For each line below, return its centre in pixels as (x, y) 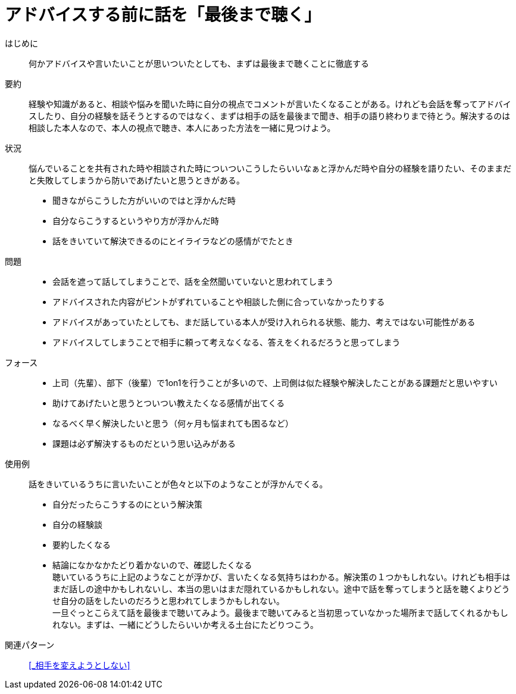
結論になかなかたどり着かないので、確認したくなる (152, 565)
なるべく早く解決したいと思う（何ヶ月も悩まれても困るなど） (173, 423)
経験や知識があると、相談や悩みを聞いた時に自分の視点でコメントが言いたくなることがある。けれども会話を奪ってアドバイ (270, 104)
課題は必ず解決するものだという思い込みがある (144, 443)
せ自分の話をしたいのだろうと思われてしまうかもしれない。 (169, 600)
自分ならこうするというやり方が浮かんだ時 (136, 220)
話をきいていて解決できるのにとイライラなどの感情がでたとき (173, 241)
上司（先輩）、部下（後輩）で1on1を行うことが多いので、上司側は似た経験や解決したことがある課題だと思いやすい (275, 382)
